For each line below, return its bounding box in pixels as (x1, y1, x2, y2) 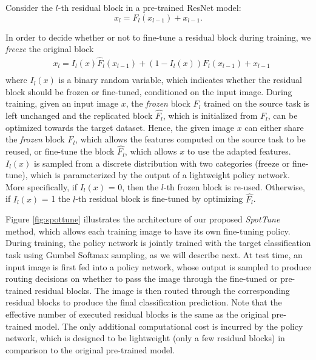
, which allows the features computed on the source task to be (75, 133, 306, 145)
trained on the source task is (203, 97, 310, 110)
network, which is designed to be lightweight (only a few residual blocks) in (5, 332, 285, 344)
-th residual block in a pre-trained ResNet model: (58, 1, 241, 13)
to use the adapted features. (187, 145, 291, 158)
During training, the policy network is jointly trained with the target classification (5, 236, 311, 249)
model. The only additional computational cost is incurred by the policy (35, 319, 303, 332)
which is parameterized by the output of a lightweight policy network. (30, 168, 290, 181)
